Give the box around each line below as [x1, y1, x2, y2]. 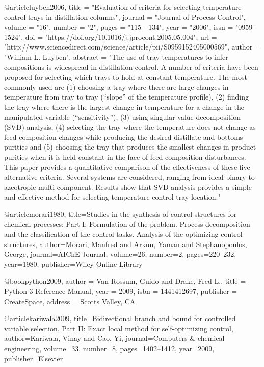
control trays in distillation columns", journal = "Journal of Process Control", [4, 11, 246, 22]
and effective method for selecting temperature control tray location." [4, 191, 221, 202]
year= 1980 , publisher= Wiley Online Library [4, 258, 143, 269]
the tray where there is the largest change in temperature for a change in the [4, 101, 244, 112]
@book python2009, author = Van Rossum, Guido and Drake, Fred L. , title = [4, 276, 246, 286]
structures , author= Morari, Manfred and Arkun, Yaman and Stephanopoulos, [4, 238, 247, 249]
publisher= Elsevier [4, 353, 63, 363]
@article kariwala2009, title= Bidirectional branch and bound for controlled [4, 313, 236, 324]
